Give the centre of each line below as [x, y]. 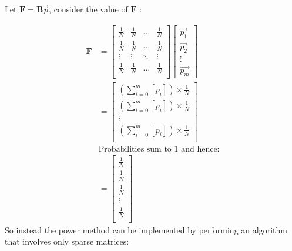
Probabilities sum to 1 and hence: [159, 150]
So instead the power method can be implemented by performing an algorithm [146, 230]
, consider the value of [88, 9]
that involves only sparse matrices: [67, 241]
